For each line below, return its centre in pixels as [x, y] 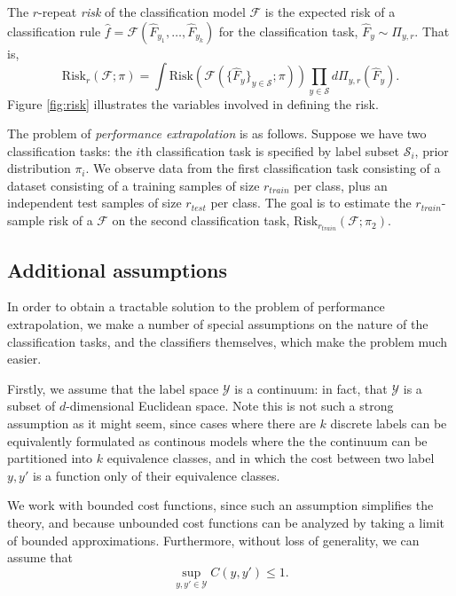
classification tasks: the [70, 150]
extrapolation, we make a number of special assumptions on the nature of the [218, 323]
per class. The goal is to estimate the [311, 203]
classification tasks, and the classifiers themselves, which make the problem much [228, 341]
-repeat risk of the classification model [142, 12]
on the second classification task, [201, 220]
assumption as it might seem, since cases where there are [161, 423]
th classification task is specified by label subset [270, 150]
